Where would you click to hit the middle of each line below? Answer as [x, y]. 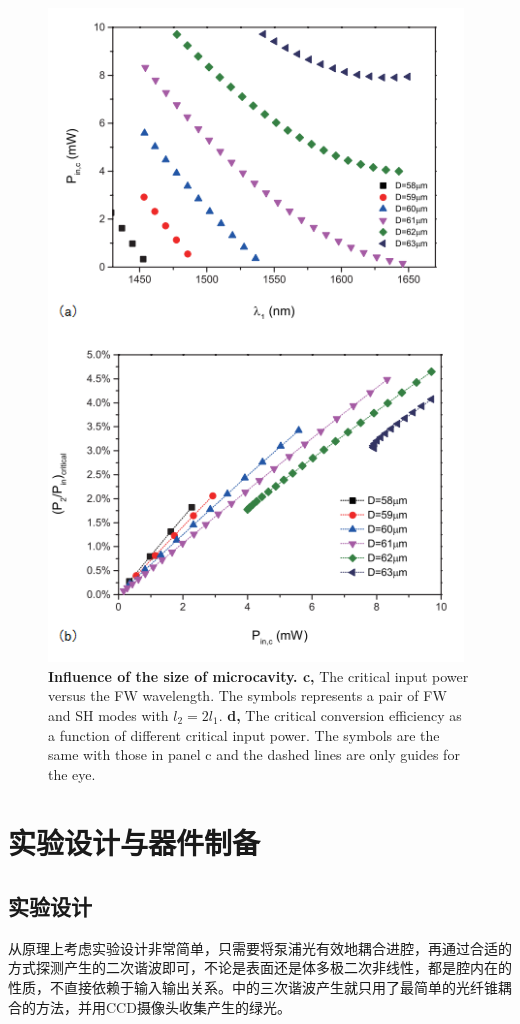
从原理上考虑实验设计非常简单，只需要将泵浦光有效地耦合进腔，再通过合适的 [260, 947]
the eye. [72, 773]
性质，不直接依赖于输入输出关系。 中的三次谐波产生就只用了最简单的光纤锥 [253, 987]
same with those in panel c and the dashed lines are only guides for [254, 754]
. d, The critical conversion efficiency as [340, 714]
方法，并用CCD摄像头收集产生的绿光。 [163, 1006]
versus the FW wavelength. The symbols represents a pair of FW [247, 695]
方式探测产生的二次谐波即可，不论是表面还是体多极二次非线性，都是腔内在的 [260, 967]
